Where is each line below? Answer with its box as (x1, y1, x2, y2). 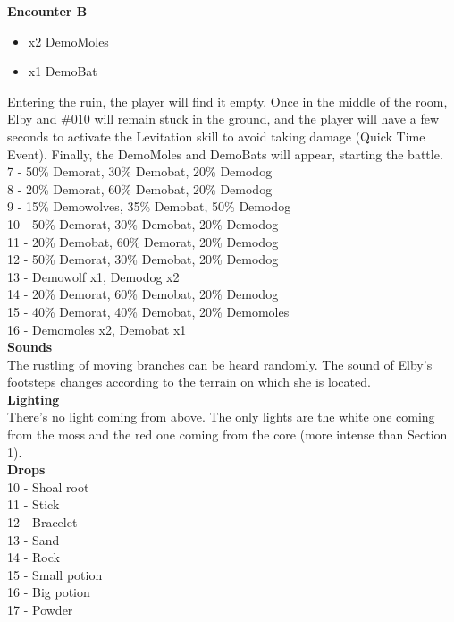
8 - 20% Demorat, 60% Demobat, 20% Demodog (7, 179, 273, 198)
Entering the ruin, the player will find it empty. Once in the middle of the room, (7, 91, 448, 110)
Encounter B (7, 2, 88, 20)
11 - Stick (7, 495, 60, 514)
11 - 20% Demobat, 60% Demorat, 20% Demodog (7, 232, 279, 251)
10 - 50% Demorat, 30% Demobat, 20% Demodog (7, 214, 279, 233)
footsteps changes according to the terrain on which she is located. (7, 372, 371, 391)
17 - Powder (7, 601, 73, 618)
